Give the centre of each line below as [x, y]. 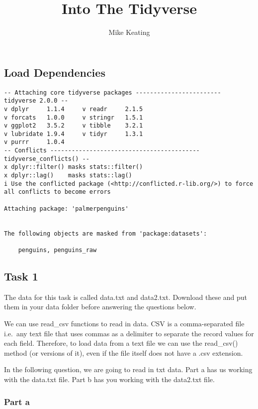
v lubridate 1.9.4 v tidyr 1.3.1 [74, 134]
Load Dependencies [55, 72]
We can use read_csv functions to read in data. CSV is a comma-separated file [124, 324]
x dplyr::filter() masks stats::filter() [74, 167]
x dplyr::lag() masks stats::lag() [68, 176]
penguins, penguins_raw [57, 250]
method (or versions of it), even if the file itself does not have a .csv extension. [124, 352]
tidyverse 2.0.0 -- [36, 101]
